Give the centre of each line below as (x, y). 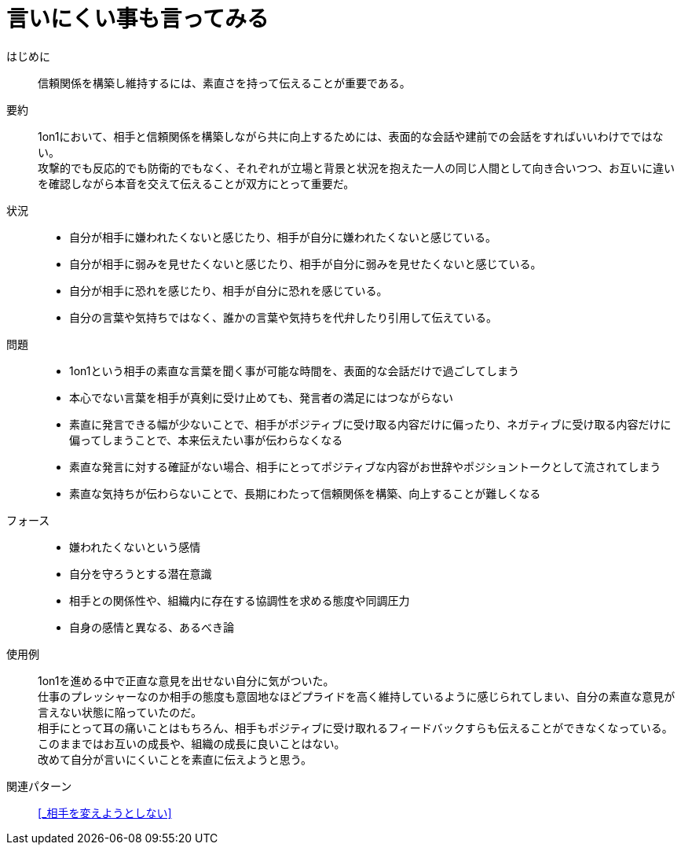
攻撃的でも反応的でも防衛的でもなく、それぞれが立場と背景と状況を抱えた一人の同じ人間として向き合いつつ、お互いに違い (357, 168)
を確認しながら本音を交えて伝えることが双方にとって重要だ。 (196, 183)
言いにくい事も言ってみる (138, 19)
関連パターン (39, 786)
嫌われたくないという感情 (135, 547)
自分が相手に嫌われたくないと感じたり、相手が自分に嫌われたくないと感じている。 (283, 237)
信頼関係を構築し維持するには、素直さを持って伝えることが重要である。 (224, 83)
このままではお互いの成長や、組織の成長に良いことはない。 (192, 743)
